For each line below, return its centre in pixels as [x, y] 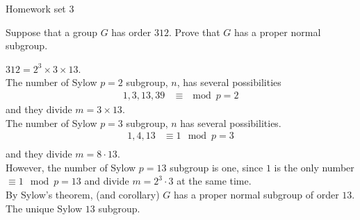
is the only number [314, 167]
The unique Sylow [44, 208]
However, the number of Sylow [71, 167]
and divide [107, 181]
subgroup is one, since [216, 167]
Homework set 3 [40, 8]
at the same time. [214, 181]
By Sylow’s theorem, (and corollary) [83, 195]
